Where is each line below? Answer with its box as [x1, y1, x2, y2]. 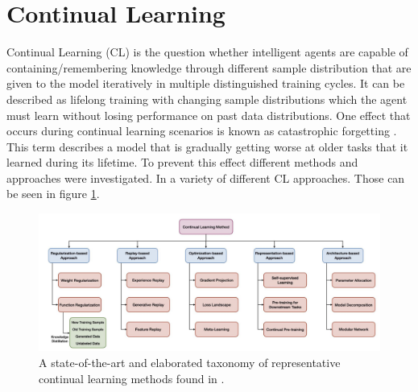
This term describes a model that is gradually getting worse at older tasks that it [6, 138, 408, 155]
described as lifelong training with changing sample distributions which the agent [6, 90, 408, 107]
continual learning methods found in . [39, 369, 225, 386]
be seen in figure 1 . [6, 185, 100, 202]
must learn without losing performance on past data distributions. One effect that [6, 106, 411, 123]
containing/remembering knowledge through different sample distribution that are [6, 59, 412, 76]
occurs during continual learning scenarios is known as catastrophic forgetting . [6, 122, 397, 139]
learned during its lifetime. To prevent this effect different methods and [6, 154, 358, 171]
